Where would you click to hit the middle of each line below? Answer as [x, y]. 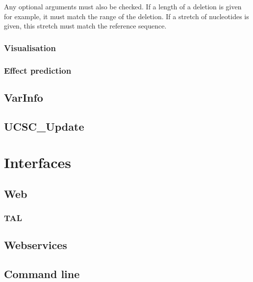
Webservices [36, 245]
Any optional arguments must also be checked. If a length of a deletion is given [123, 6]
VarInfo [24, 97]
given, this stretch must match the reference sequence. [85, 26]
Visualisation [30, 47]
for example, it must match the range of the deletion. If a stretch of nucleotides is [126, 16]
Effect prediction [38, 70]
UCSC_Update [44, 126]
